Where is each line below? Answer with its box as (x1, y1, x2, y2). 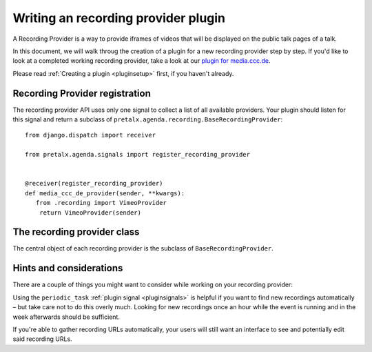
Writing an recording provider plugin (12, 10, 226, 26)
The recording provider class (12, 226, 140, 238)
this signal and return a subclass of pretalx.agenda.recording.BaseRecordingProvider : (12, 115, 283, 124)
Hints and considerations (12, 262, 123, 274)
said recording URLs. (12, 335, 72, 343)
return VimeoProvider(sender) (39, 208, 141, 217)
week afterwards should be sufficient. (12, 313, 121, 321)
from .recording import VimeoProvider (35, 199, 167, 207)
